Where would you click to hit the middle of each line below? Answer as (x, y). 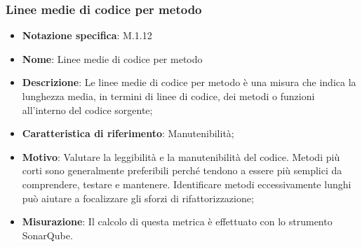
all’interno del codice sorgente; (87, 110)
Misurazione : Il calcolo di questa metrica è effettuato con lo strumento (177, 221)
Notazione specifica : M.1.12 (87, 35)
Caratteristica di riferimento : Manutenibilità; (128, 133)
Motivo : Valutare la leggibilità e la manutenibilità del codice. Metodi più (181, 156)
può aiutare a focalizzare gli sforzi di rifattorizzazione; (138, 198)
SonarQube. (47, 235)
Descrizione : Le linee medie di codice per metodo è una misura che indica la (189, 82)
